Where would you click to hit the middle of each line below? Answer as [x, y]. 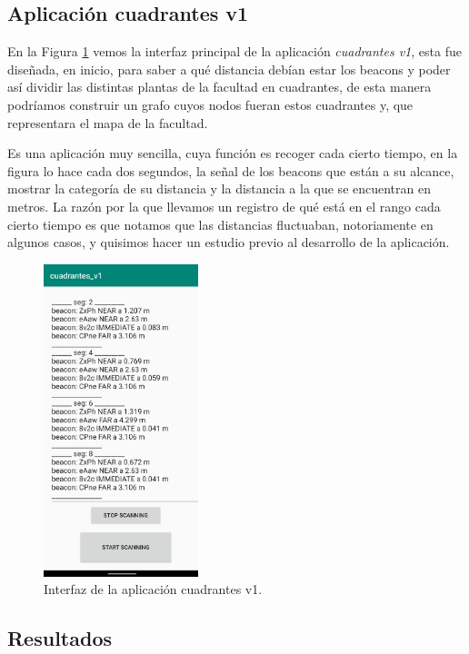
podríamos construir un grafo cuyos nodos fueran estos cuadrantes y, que [210, 104]
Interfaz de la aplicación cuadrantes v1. [153, 589]
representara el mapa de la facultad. [108, 122]
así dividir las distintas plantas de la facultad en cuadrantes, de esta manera [220, 87]
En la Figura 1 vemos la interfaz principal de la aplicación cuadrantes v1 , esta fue [234, 51]
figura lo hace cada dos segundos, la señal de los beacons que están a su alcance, [231, 170]
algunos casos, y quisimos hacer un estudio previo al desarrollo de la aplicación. [229, 242]
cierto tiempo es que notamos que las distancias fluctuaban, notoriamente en [220, 224]
